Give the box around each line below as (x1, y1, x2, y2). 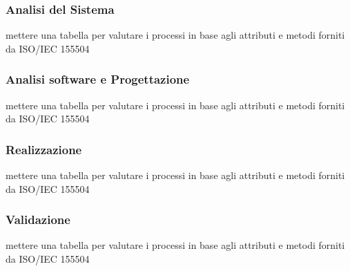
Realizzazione (6, 140, 82, 158)
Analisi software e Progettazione (6, 71, 190, 88)
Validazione (6, 211, 70, 228)
